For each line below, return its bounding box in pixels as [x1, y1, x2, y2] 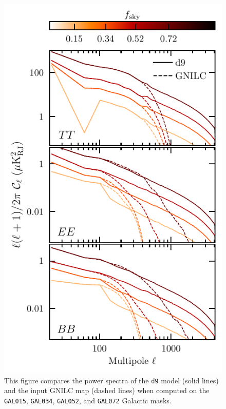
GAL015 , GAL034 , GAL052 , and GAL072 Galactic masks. [4, 395, 172, 406]
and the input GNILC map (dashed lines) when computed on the [4, 385, 210, 396]
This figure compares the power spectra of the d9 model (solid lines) [4, 375, 219, 385]
